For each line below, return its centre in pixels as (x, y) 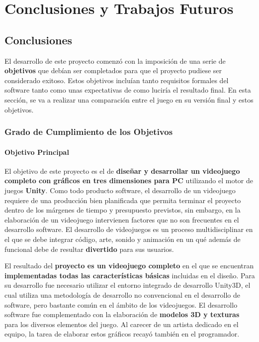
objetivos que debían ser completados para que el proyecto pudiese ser (113, 70)
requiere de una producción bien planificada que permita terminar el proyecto (123, 200)
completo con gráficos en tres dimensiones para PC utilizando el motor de (129, 180)
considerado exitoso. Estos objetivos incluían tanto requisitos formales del (117, 80)
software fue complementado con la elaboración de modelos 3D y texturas (122, 314)
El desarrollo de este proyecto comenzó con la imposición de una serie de (115, 60)
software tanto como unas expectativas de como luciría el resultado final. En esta (128, 90)
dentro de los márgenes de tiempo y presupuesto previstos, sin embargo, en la (123, 210)
